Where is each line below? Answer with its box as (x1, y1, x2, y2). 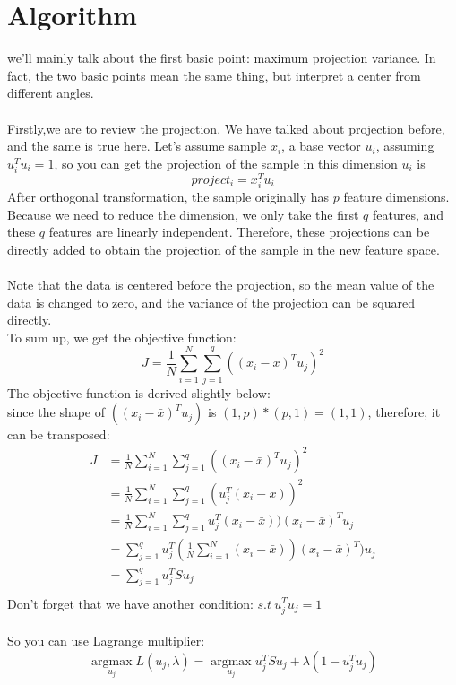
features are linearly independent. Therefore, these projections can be (48, 222, 430, 241)
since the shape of (7, 403, 106, 421)
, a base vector (281, 136, 361, 155)
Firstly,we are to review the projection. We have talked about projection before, (7, 118, 445, 137)
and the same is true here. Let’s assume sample (7, 136, 267, 155)
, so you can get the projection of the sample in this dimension (54, 153, 398, 172)
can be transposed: (7, 425, 110, 444)
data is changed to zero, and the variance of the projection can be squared (7, 292, 415, 311)
